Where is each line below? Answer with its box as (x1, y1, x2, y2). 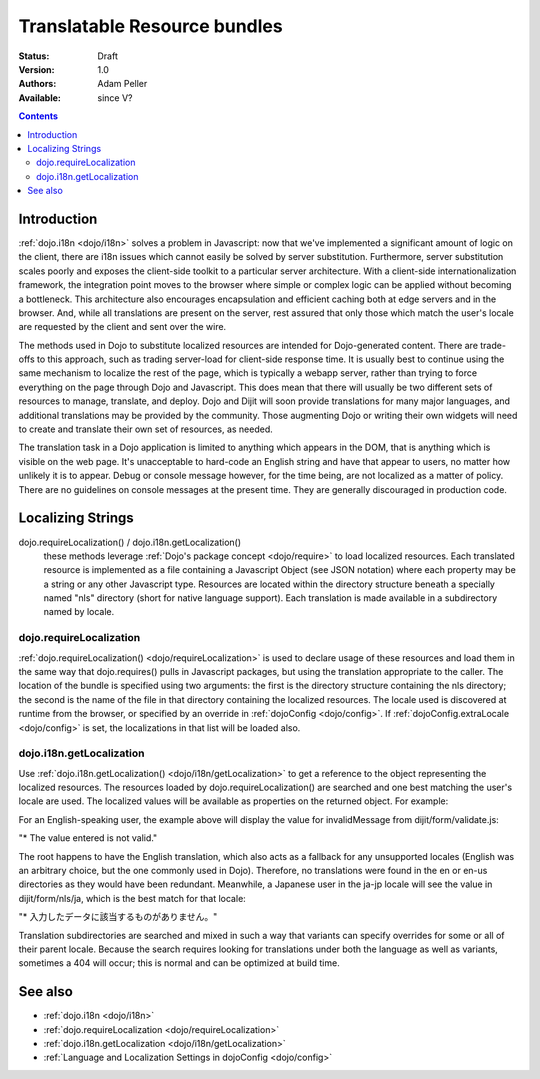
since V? (97, 91, 133, 104)
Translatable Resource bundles (18, 15, 284, 37)
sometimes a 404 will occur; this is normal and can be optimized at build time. (18, 957, 340, 969)
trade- (480, 339, 507, 351)
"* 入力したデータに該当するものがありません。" (18, 911, 218, 923)
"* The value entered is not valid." (18, 832, 158, 844)
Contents (18, 110, 59, 122)
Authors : (18, 78, 57, 90)
